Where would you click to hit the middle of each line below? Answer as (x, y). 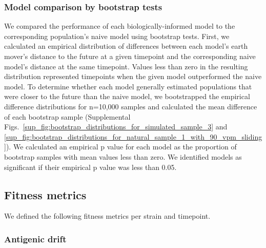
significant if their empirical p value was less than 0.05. (90, 167)
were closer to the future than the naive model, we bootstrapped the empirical (127, 96)
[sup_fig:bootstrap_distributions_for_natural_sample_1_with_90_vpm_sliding (133, 136)
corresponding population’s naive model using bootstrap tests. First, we (117, 36)
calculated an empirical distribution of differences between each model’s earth (126, 46)
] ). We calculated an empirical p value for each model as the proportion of (120, 147)
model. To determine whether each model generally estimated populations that (128, 86)
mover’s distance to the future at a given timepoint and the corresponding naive (130, 56)
